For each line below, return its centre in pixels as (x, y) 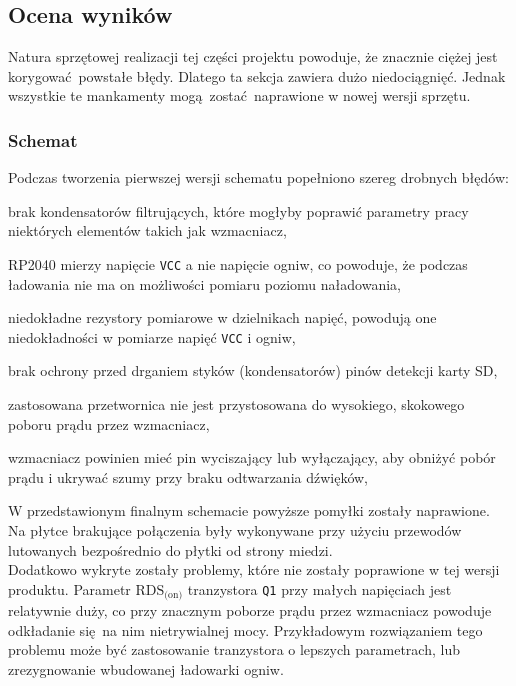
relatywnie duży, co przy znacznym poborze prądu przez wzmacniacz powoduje (250, 610)
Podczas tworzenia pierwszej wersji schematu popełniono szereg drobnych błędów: (258, 177)
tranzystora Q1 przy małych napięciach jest (319, 588)
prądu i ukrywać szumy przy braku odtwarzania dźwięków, (188, 476)
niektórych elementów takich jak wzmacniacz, (147, 230)
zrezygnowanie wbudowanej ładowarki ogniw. (146, 669)
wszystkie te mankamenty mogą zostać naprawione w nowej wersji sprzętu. (239, 95)
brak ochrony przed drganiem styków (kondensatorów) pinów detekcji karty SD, (253, 370)
